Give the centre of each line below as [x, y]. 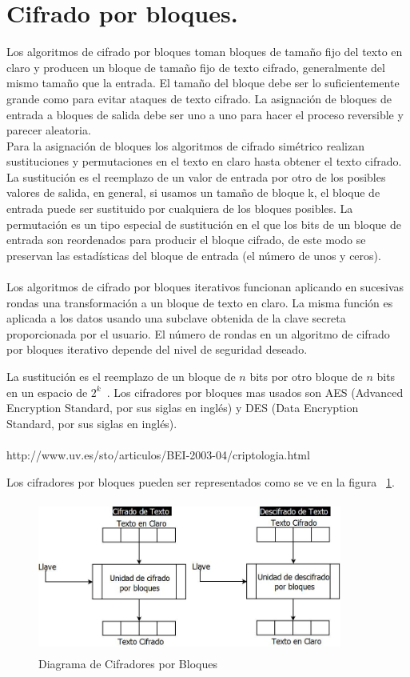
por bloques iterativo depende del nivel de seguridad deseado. [157, 349]
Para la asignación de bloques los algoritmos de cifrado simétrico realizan [185, 145]
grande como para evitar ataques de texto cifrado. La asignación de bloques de [199, 98]
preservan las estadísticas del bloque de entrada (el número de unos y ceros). [194, 255]
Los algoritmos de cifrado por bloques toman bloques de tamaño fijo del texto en [205, 52]
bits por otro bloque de [306, 376]
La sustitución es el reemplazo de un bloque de [121, 376]
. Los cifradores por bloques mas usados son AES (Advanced [255, 392]
